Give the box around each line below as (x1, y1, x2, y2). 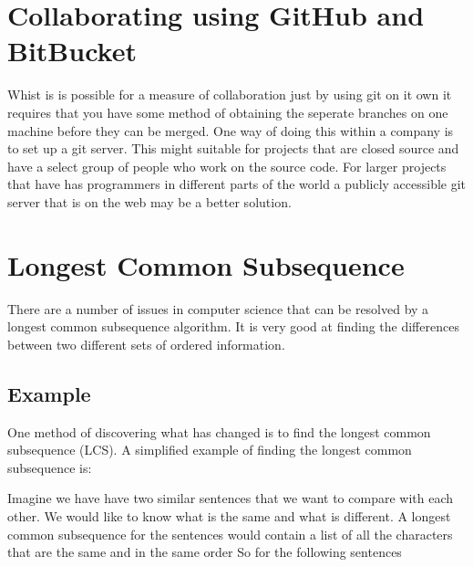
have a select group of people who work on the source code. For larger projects (7, 156, 447, 175)
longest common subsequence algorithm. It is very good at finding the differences (7, 317, 459, 336)
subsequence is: (7, 457, 92, 477)
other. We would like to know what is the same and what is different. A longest (7, 506, 451, 525)
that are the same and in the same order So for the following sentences (7, 542, 402, 562)
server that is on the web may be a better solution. (7, 192, 292, 211)
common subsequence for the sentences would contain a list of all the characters (7, 524, 453, 543)
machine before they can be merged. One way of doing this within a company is (7, 121, 454, 140)
